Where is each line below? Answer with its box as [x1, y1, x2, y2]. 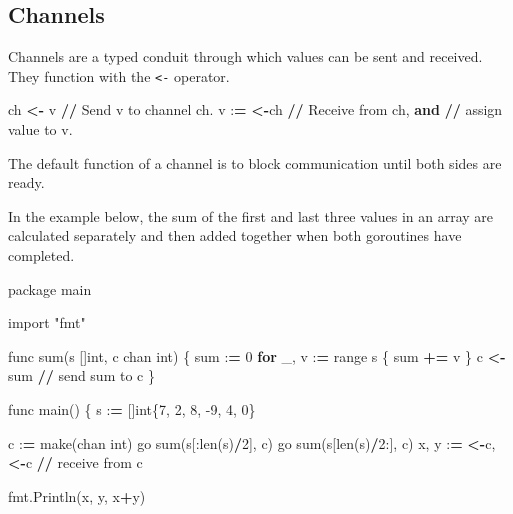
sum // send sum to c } [8, 365, 155, 386]
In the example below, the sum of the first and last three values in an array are [8, 205, 494, 226]
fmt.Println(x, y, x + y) [8, 485, 146, 506]
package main [8, 278, 92, 299]
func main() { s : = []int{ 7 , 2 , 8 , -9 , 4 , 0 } [8, 398, 256, 419]
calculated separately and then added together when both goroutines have [8, 225, 462, 246]
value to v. [8, 119, 73, 140]
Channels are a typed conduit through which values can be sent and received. [8, 46, 483, 67]
